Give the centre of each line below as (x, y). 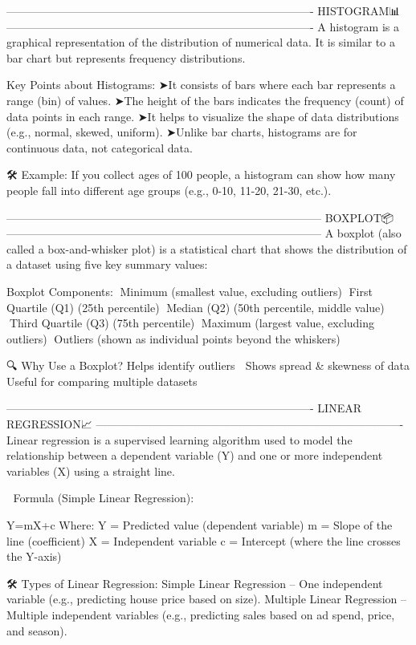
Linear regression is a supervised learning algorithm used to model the (179, 439)
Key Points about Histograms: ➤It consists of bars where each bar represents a (201, 85)
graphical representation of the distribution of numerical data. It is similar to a (201, 42)
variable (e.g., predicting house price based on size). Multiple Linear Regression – (206, 599)
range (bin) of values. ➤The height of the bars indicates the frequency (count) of (205, 100)
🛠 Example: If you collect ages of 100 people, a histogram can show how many (201, 174)
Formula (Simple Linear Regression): (104, 498)
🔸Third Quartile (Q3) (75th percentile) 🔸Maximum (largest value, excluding (191, 323)
